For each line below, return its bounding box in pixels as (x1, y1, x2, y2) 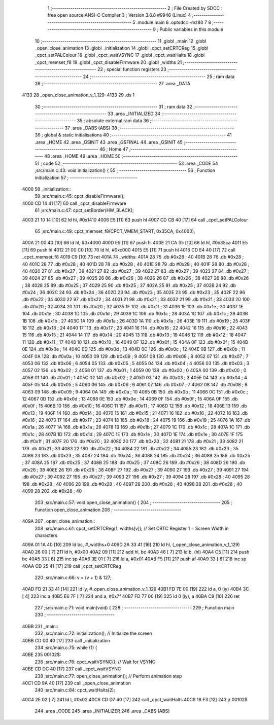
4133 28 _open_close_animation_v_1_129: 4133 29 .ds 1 (22, 92, 134, 98)
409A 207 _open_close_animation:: (22, 518, 95, 524)
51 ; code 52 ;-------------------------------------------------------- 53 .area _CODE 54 (35, 160, 218, 166)
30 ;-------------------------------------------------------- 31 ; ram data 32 (35, 103, 193, 110)
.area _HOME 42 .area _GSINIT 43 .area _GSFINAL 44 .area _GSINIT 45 (35, 139, 183, 145)
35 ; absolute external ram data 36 (77, 118, 149, 124)
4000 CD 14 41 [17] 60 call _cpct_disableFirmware (22, 200, 126, 206)
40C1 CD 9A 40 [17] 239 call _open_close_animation (22, 680, 131, 686)
